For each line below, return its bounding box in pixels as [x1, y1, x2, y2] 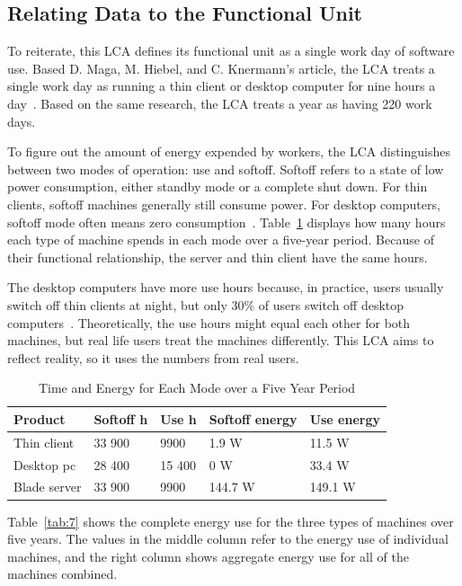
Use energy [309, 409, 380, 428]
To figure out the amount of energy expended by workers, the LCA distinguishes [7, 142, 450, 161]
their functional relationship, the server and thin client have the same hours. [7, 247, 428, 266]
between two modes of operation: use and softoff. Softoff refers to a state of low [7, 159, 444, 178]
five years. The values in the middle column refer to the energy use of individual [7, 529, 449, 548]
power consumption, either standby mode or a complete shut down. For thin [7, 177, 428, 196]
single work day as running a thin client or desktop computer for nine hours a [7, 76, 436, 95]
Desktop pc [13, 455, 76, 474]
